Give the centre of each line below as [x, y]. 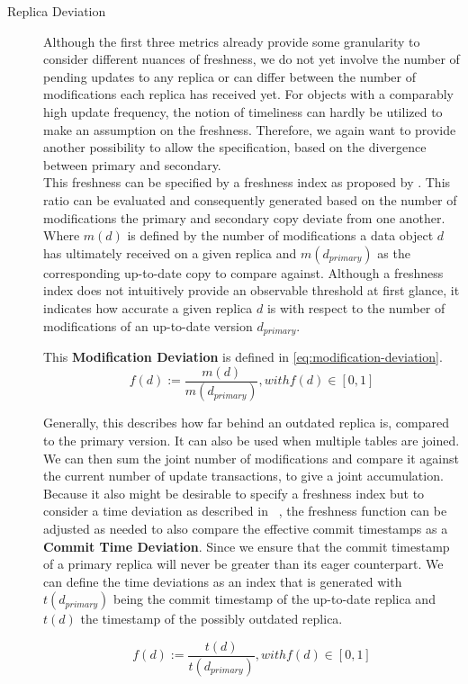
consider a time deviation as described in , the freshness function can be [245, 511]
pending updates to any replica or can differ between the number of [230, 76]
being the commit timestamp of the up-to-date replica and [274, 599]
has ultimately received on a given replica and [170, 252]
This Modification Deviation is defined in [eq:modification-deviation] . [243, 356]
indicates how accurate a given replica [148, 307]
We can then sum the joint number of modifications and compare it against [251, 458]
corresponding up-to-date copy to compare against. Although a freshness [243, 272]
